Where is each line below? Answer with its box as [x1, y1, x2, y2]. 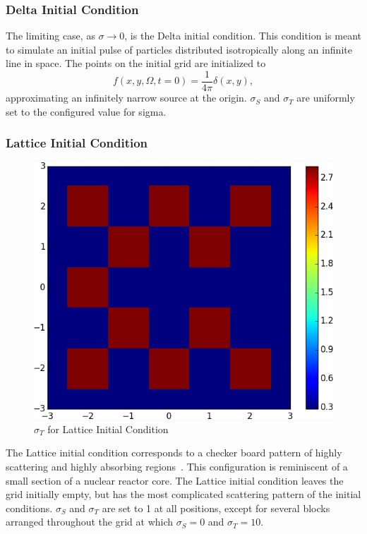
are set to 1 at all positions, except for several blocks [102, 500, 330, 515]
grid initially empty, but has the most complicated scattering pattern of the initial [6, 487, 361, 502]
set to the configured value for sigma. [6, 104, 167, 119]
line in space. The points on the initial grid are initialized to [6, 56, 266, 71]
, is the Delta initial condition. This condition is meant [124, 28, 361, 43]
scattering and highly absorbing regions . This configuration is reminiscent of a [6, 459, 348, 474]
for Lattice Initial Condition [47, 421, 169, 436]
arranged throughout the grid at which [6, 514, 174, 529]
